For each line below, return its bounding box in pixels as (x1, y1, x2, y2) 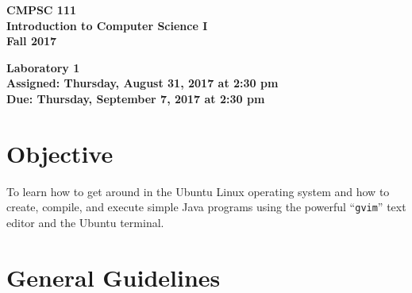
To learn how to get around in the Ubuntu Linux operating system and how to (6, 183, 390, 199)
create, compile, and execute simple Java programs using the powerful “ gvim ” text (6, 199, 406, 215)
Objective (6, 137, 114, 169)
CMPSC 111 (6, 2, 77, 17)
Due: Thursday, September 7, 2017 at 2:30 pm (6, 90, 265, 106)
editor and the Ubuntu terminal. (6, 214, 164, 230)
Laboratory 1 (6, 59, 80, 75)
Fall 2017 (6, 33, 57, 49)
